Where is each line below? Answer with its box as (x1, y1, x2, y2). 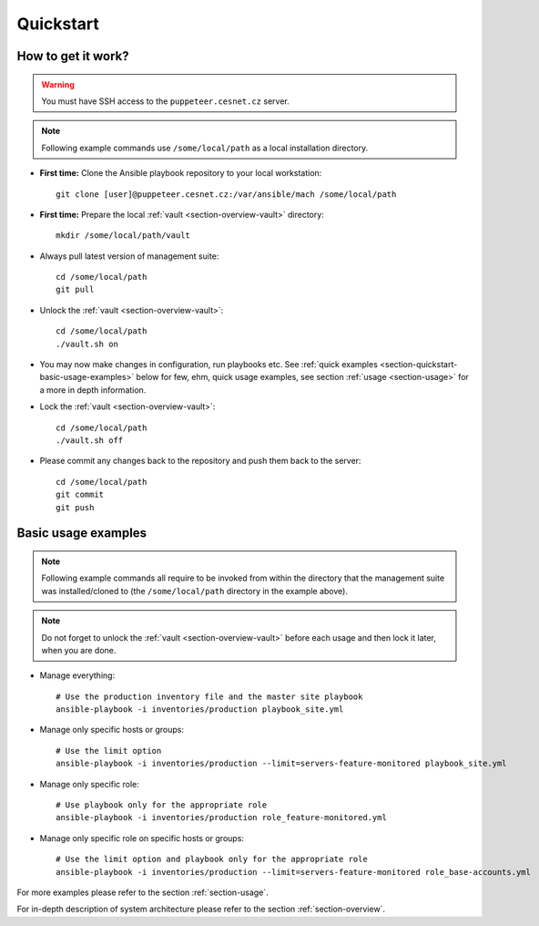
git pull (56, 284, 95, 295)
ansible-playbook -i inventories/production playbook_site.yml (56, 705, 344, 715)
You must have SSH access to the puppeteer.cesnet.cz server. (41, 96, 290, 107)
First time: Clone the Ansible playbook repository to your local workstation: (39, 168, 322, 179)
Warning (41, 78, 75, 90)
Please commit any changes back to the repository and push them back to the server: (39, 456, 361, 467)
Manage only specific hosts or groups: (39, 725, 185, 736)
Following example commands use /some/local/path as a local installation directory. (41, 142, 369, 153)
